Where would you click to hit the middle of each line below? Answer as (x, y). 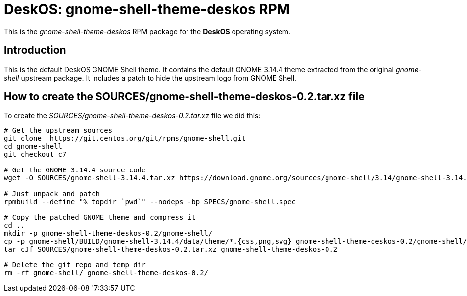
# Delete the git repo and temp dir (75, 265)
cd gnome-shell (33, 147)
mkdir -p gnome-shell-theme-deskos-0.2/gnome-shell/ (108, 233)
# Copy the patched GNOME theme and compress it (100, 218)
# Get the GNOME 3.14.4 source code (75, 170)
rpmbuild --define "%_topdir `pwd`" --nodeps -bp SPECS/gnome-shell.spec (150, 202)
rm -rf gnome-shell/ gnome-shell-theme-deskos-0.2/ (106, 273)
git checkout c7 (35, 154)
